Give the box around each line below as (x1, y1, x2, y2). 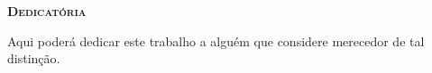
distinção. (7, 49, 60, 68)
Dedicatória (7, 2, 87, 20)
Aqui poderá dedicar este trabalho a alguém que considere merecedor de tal (7, 31, 425, 50)
